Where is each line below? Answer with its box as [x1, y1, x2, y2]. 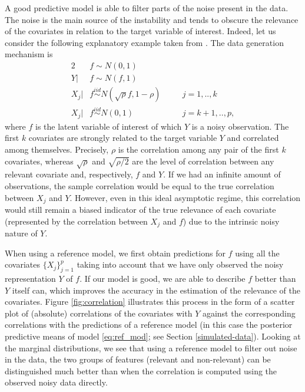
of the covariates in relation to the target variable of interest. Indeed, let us [5, 25, 276, 37]
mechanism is [5, 48, 53, 60]
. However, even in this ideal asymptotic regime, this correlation [69, 191, 301, 203]
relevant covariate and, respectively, [5, 168, 133, 180]
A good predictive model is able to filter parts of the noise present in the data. [5, 2, 289, 14]
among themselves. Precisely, [5, 143, 109, 155]
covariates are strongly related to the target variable [28, 131, 217, 144]
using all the [235, 246, 280, 259]
